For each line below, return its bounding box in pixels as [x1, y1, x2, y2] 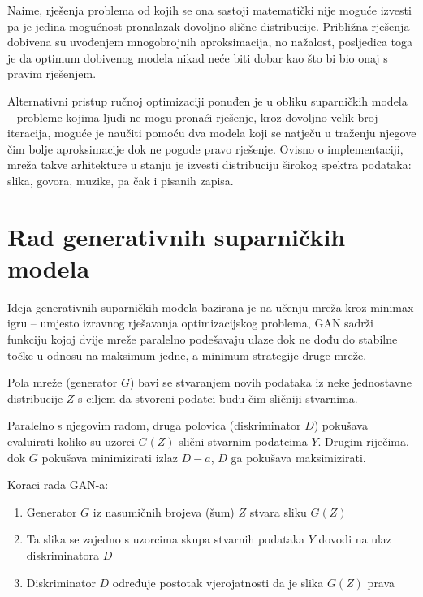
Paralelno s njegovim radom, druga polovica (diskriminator [7, 417, 301, 434]
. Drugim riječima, [317, 433, 409, 449]
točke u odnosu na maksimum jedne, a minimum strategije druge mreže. [7, 346, 367, 363]
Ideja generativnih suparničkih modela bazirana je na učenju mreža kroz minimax [7, 298, 414, 315]
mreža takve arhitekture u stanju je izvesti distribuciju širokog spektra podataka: [7, 156, 412, 173]
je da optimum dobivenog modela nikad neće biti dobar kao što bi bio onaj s [7, 49, 388, 66]
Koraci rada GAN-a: [7, 476, 109, 493]
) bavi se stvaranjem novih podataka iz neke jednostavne [129, 374, 412, 391]
